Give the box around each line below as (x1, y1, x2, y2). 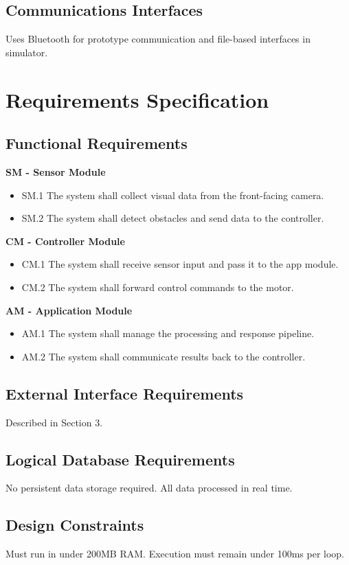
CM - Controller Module (5, 233, 125, 248)
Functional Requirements (5, 132, 188, 154)
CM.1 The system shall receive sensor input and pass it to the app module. (21, 257, 339, 271)
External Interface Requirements (5, 382, 244, 404)
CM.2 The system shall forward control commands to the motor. (21, 279, 294, 294)
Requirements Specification (5, 85, 269, 113)
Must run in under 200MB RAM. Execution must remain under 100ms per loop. (5, 546, 344, 561)
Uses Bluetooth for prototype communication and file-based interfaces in (5, 32, 311, 46)
